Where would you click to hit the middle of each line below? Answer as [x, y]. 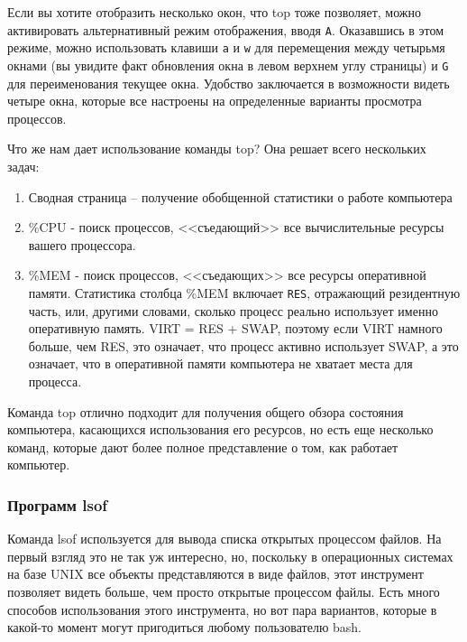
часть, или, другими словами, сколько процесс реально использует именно [233, 310]
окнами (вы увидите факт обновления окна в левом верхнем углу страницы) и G [228, 65]
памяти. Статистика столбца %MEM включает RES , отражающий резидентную [244, 292]
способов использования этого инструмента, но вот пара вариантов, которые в [222, 609]
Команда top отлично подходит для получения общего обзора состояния [206, 411]
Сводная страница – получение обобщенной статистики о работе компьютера [240, 196]
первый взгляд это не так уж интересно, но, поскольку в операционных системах [230, 556]
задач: [23, 166]
